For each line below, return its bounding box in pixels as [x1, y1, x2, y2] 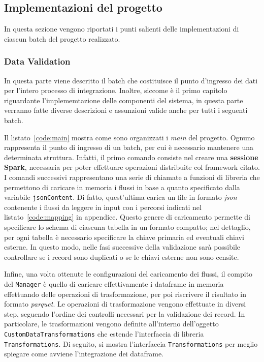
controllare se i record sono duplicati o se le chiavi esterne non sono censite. [4, 251, 239, 262]
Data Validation [4, 55, 71, 68]
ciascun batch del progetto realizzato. [4, 33, 120, 44]
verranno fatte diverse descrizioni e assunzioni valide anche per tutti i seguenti [4, 105, 248, 115]
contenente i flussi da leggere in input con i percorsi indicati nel [4, 201, 202, 212]
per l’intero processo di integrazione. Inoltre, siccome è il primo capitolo [4, 85, 227, 96]
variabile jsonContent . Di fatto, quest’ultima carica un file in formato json [4, 192, 237, 202]
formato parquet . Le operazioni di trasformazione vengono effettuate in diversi [4, 298, 246, 309]
